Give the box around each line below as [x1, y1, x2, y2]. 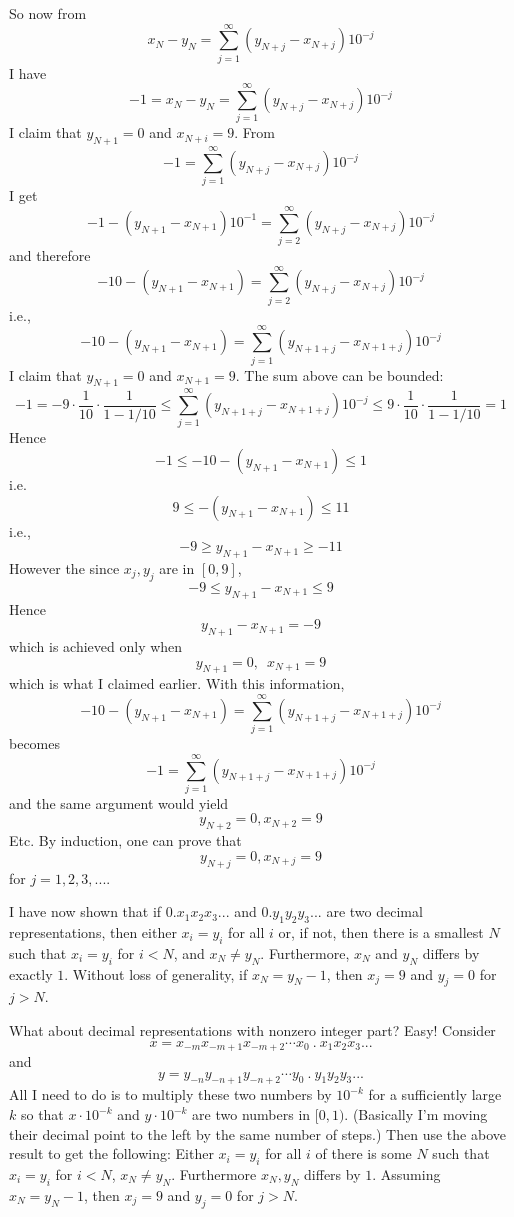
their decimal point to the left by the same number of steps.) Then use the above [9, 1123, 506, 1144]
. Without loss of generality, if [64, 963, 248, 984]
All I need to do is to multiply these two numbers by [9, 1084, 332, 1105]
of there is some [315, 1143, 412, 1164]
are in [159, 558, 195, 579]
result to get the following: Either [9, 1143, 214, 1164]
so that [20, 1104, 64, 1125]
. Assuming [372, 1164, 441, 1184]
